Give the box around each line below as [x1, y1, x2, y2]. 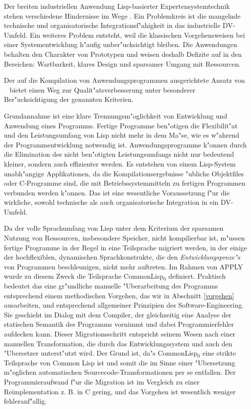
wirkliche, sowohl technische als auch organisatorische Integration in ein [4, 197, 219, 207]
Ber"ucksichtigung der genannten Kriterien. [4, 94, 134, 104]
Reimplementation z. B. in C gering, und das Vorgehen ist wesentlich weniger [4, 386, 236, 396]
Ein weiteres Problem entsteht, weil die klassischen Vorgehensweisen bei [29, 29, 245, 40]
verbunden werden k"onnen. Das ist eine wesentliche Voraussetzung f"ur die [4, 187, 230, 197]
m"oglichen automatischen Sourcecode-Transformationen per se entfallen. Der [4, 367, 236, 377]
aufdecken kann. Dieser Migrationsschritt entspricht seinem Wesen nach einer [4, 329, 235, 338]
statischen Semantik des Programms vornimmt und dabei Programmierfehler [4, 319, 234, 329]
